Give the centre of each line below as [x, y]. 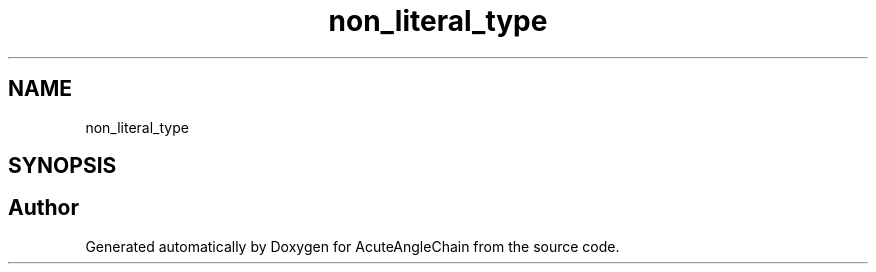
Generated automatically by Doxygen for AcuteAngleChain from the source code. [352, 246]
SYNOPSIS [62, 166]
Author [43, 208]
